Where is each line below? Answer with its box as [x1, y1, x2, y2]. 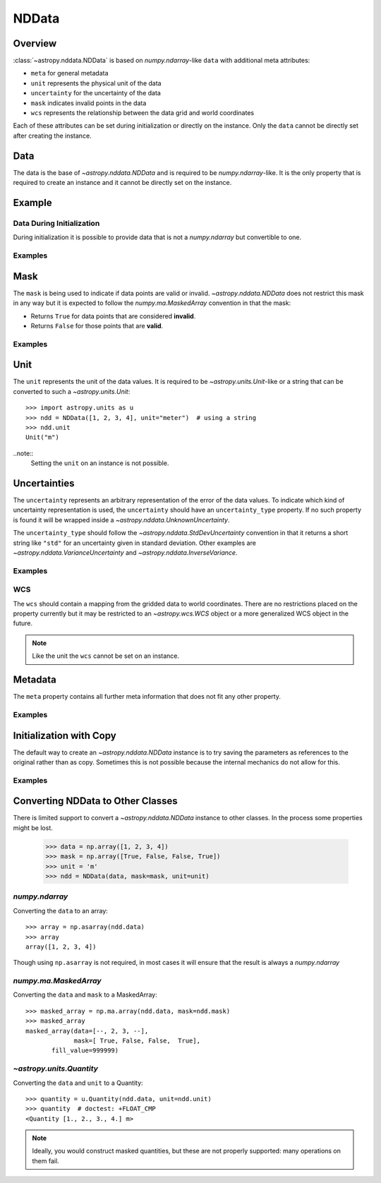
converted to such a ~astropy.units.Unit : [13, 387, 131, 395]
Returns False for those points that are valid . [30, 321, 164, 330]
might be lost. [13, 823, 53, 832]
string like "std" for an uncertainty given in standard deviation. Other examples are [13, 539, 257, 547]
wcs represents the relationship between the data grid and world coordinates [30, 109, 254, 117]
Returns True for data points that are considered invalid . [30, 311, 196, 320]
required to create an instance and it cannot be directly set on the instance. [13, 179, 232, 187]
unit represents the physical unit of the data [30, 78, 162, 88]
